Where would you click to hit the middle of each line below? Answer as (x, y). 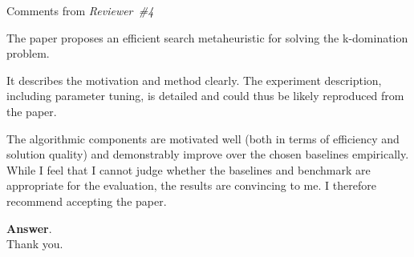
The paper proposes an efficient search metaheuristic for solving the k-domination (207, 37)
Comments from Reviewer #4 (80, 10)
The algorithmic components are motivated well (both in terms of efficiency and (203, 138)
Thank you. (35, 244)
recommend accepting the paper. (87, 201)
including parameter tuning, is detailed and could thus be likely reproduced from (205, 96)
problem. (28, 53)
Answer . (29, 228)
